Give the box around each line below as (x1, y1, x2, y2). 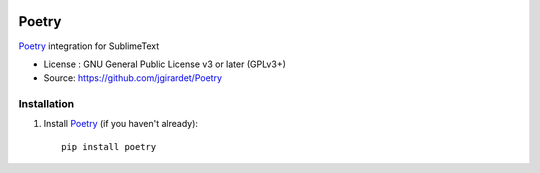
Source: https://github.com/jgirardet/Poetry (43, 72, 223, 84)
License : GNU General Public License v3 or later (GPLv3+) (43, 58, 287, 70)
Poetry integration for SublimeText (18, 40, 160, 52)
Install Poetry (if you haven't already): (43, 118, 199, 130)
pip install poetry (61, 141, 157, 152)
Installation (18, 97, 75, 111)
